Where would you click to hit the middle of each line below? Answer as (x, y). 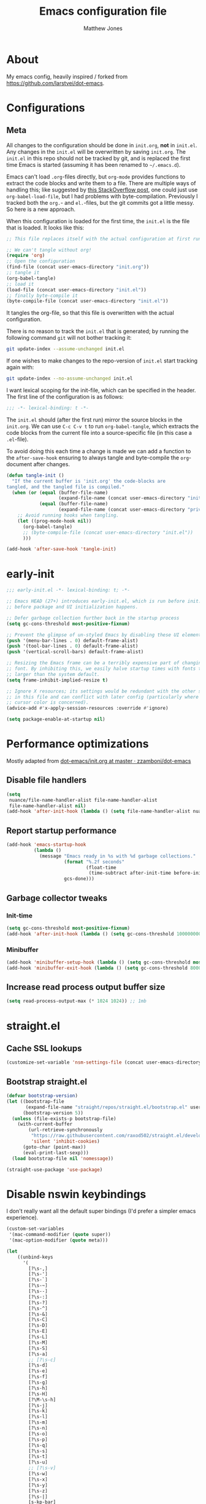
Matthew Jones (103, 28)
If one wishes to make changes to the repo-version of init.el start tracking (102, 361)
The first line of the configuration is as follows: (65, 397)
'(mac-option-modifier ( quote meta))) (59, 1240)
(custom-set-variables (35, 1229)
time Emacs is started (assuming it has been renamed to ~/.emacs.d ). (93, 164)
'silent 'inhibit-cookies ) (65, 1141)
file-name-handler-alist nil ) (48, 806)
